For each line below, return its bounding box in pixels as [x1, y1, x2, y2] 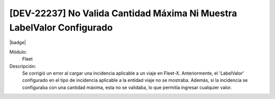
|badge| [9, 40, 26, 46]
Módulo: [9, 49, 27, 55]
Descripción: [9, 63, 37, 69]
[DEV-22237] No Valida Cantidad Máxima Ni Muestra [9, 8, 237, 19]
